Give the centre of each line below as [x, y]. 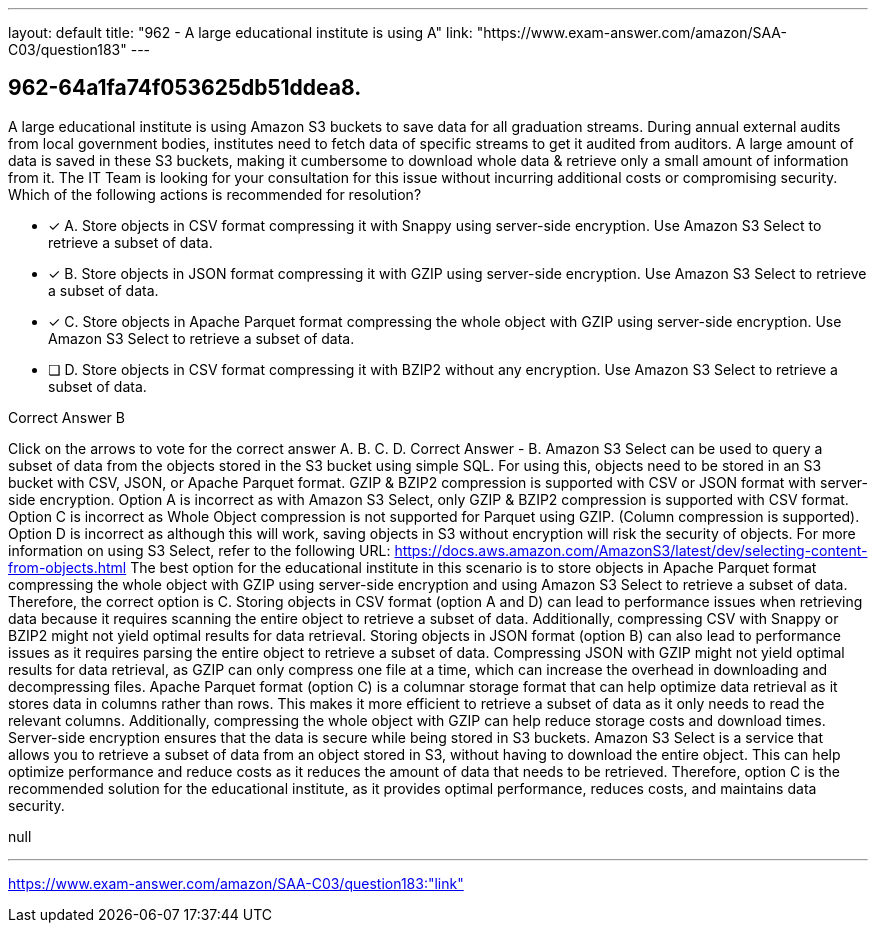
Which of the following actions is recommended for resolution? [215, 194]
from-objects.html [67, 567]
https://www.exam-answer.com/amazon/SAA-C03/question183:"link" [236, 883]
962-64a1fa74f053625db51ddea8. [185, 88]
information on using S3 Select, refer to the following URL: [199, 550]
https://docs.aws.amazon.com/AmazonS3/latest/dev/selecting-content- [631, 550]
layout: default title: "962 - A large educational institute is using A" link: [240, 32]
